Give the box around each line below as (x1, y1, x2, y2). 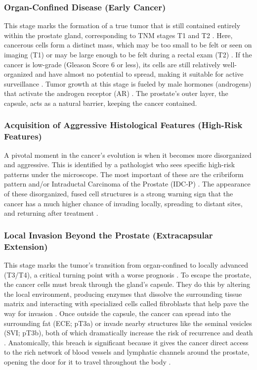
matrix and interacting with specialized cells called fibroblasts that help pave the (4, 298, 249, 309)
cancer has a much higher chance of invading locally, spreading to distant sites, (4, 198, 243, 208)
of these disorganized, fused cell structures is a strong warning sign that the (4, 188, 233, 199)
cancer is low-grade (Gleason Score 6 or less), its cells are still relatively (4, 59, 220, 69)
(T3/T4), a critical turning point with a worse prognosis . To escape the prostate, (4, 269, 252, 279)
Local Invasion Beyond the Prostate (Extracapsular (4, 229, 213, 241)
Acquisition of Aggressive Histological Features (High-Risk (4, 119, 243, 131)
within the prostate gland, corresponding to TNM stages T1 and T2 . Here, (4, 30, 233, 40)
